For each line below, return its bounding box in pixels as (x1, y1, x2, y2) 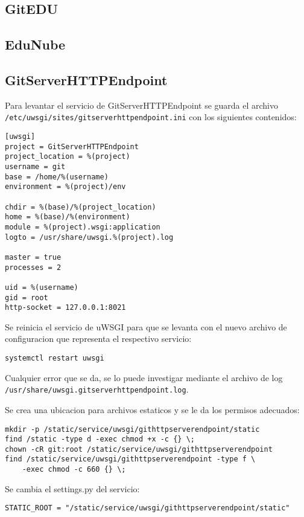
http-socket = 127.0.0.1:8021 (5, 303, 126, 312)
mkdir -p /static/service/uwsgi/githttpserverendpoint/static (5, 425, 260, 434)
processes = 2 (5, 263, 62, 272)
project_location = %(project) (5, 152, 130, 161)
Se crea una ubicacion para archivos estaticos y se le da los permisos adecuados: (5, 403, 300, 416)
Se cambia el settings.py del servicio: (5, 482, 140, 495)
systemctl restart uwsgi (5, 354, 104, 363)
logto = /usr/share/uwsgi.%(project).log (5, 233, 174, 242)
